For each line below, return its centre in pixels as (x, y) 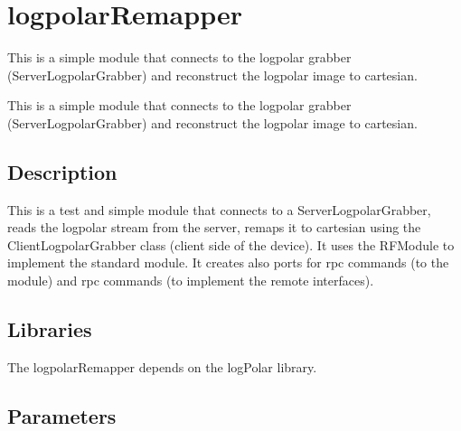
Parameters (62, 415)
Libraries (50, 329)
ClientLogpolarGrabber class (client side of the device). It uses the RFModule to (231, 244)
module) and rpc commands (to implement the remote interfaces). (191, 281)
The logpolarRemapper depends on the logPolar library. (162, 366)
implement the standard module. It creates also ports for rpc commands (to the (228, 262)
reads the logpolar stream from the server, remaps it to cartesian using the (214, 227)
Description (62, 171)
